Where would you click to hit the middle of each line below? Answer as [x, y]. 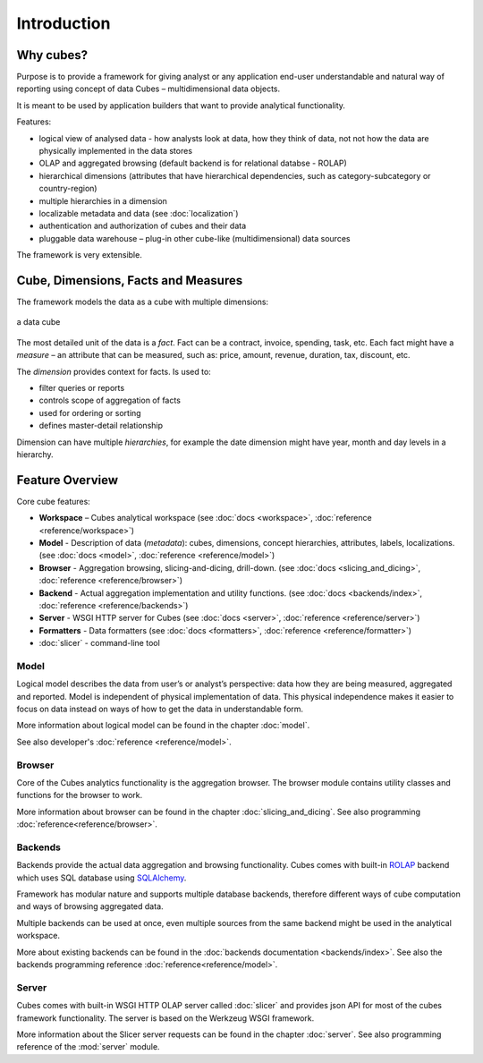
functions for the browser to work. [80, 795]
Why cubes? [52, 55]
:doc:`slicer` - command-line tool [99, 643]
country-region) [68, 189]
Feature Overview [68, 480]
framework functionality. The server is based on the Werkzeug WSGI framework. [165, 1018]
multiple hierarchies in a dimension [103, 200]
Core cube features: [54, 501]
